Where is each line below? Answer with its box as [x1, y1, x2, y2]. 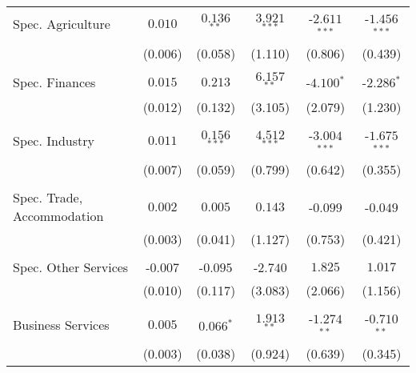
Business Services [13, 315, 110, 334]
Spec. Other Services [13, 258, 129, 277]
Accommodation [13, 207, 104, 226]
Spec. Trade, [13, 188, 83, 207]
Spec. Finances [13, 73, 96, 92]
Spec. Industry [13, 130, 94, 150]
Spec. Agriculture [13, 14, 110, 34]
